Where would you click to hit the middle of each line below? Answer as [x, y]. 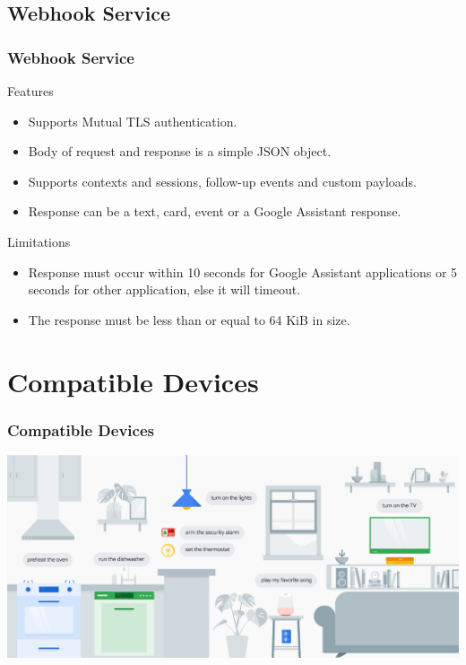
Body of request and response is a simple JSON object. [180, 151]
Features [30, 91]
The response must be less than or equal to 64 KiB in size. [189, 319]
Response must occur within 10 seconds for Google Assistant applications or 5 [243, 271]
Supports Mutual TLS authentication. [133, 121]
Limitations [39, 241]
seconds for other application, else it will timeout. [164, 289]
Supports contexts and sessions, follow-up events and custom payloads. [222, 181]
